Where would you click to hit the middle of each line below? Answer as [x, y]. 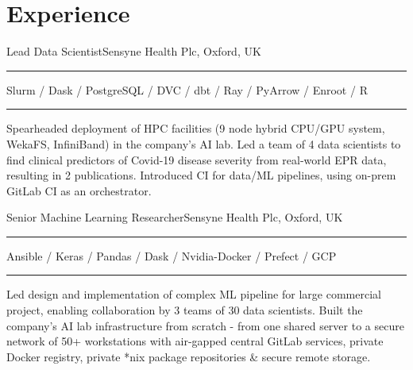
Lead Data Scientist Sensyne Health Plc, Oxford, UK [134, 51]
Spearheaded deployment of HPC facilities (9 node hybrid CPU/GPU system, [196, 128]
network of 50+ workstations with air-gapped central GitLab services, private [195, 341]
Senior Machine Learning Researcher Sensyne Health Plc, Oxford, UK [175, 217]
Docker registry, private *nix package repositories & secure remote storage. [189, 356]
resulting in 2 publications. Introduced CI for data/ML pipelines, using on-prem [201, 175]
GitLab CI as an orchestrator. [79, 190]
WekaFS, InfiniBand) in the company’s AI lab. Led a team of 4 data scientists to [204, 143]
